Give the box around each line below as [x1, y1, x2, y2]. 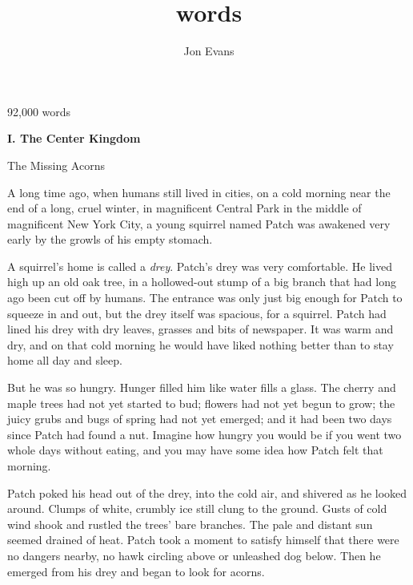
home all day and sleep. [7, 352, 122, 369]
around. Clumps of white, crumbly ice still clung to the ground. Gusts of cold [7, 500, 387, 517]
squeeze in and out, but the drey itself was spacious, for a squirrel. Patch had [7, 305, 387, 321]
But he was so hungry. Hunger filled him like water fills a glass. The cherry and [7, 379, 396, 396]
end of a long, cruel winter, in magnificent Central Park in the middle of [7, 200, 362, 216]
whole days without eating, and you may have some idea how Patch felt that [7, 442, 383, 458]
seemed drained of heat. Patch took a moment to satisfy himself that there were [7, 531, 399, 548]
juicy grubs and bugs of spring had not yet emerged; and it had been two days [7, 410, 392, 427]
